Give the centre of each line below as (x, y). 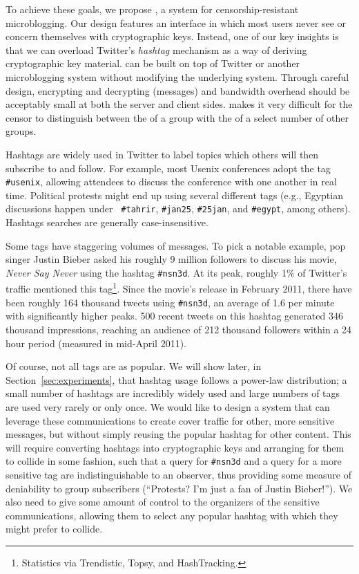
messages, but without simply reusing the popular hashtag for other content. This (178, 434)
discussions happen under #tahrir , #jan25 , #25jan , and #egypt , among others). (178, 209)
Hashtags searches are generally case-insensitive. (107, 222)
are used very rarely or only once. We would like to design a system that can (168, 406)
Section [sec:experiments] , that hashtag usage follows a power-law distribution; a (176, 379)
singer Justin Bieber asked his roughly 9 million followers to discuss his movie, (171, 259)
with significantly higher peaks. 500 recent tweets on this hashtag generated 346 (174, 316)
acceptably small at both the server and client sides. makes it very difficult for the (179, 104)
